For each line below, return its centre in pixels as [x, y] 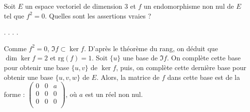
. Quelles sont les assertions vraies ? [98, 15]
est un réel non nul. [114, 94]
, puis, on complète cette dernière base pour [181, 67]
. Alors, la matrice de [128, 77]
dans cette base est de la [204, 77]
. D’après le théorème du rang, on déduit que [151, 48]
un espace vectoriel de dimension [74, 6]
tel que [14, 15]
